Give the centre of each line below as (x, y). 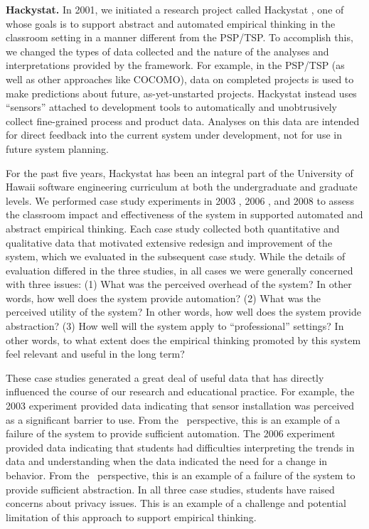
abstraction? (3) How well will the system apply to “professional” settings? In (175, 326)
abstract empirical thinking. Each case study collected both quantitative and (173, 228)
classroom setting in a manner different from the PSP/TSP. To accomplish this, (180, 37)
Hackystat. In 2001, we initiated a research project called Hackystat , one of (175, 9)
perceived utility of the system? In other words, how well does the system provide (183, 312)
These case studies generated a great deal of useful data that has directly (165, 377)
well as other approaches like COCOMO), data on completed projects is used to (180, 79)
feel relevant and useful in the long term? (95, 354)
